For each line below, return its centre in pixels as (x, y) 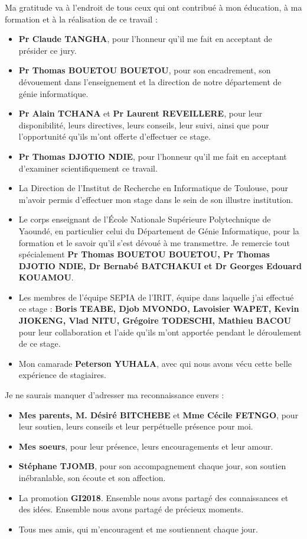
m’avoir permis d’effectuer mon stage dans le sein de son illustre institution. (156, 199)
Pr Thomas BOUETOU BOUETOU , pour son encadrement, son (145, 70)
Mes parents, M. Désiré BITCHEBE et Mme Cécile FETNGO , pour (159, 414)
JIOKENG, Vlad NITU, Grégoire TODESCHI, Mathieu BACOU (155, 320)
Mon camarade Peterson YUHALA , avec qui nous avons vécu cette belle (155, 363)
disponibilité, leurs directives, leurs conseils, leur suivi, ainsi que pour (144, 125)
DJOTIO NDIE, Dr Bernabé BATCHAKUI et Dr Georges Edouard (160, 265)
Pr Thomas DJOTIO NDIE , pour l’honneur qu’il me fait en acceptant (153, 156)
